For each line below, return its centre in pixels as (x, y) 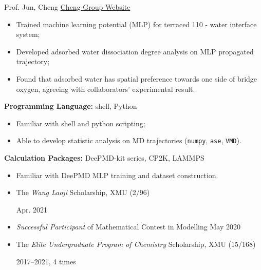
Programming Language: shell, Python (71, 106)
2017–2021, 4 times (46, 261)
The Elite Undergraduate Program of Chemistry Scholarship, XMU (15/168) (136, 244)
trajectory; (33, 61)
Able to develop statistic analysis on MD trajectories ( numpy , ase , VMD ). (129, 140)
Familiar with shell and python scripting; (81, 123)
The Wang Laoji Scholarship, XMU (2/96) (83, 192)
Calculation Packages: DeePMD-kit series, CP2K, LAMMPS (104, 158)
